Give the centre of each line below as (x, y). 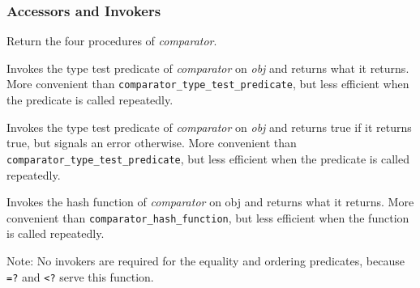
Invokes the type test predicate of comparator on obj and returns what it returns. (208, 68)
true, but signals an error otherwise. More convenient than (152, 143)
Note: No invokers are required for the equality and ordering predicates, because (206, 260)
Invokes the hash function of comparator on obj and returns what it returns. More (210, 202)
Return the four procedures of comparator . (112, 41)
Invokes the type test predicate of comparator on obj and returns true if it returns (209, 127)
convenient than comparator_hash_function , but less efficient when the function (208, 217)
